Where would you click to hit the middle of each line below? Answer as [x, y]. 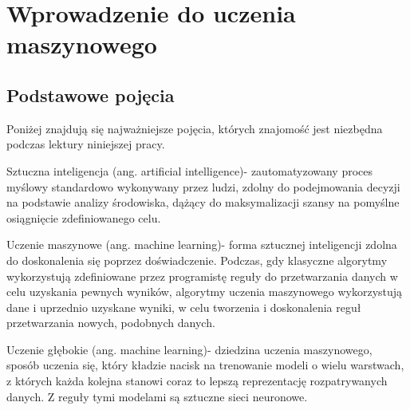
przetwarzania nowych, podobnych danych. [111, 323]
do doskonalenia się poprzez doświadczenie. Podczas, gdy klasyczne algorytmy [197, 260]
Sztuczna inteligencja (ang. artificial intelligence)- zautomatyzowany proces [190, 170]
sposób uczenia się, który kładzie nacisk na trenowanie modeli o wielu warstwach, [205, 365]
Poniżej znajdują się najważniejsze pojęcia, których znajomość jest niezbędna [195, 128]
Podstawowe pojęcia [91, 95]
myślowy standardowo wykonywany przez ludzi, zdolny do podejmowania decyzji [203, 186]
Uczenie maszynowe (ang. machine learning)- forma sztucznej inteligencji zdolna [202, 244]
